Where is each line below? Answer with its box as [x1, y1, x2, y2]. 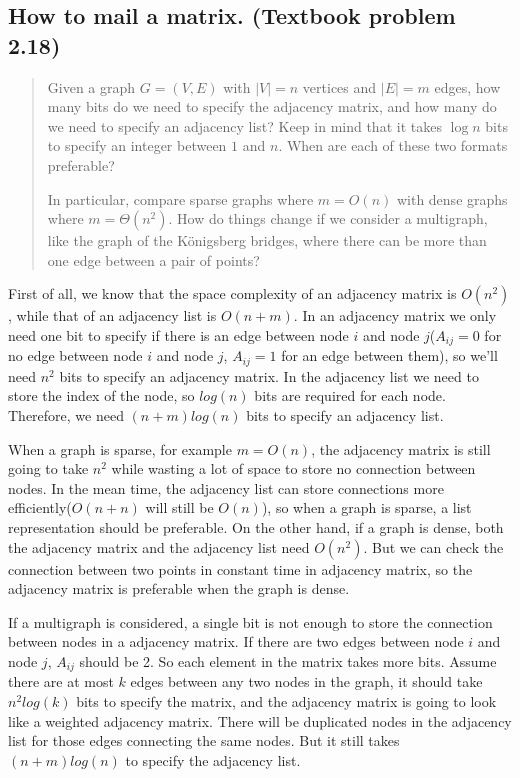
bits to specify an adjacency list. [246, 405, 444, 426]
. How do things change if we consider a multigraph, [168, 208, 488, 229]
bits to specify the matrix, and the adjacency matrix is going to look [76, 691, 497, 712]
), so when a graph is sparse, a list [261, 497, 472, 518]
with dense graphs [396, 188, 508, 209]
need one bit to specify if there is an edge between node [8, 324, 349, 345]
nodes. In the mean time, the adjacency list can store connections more [8, 477, 444, 498]
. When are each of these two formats [278, 135, 508, 156]
